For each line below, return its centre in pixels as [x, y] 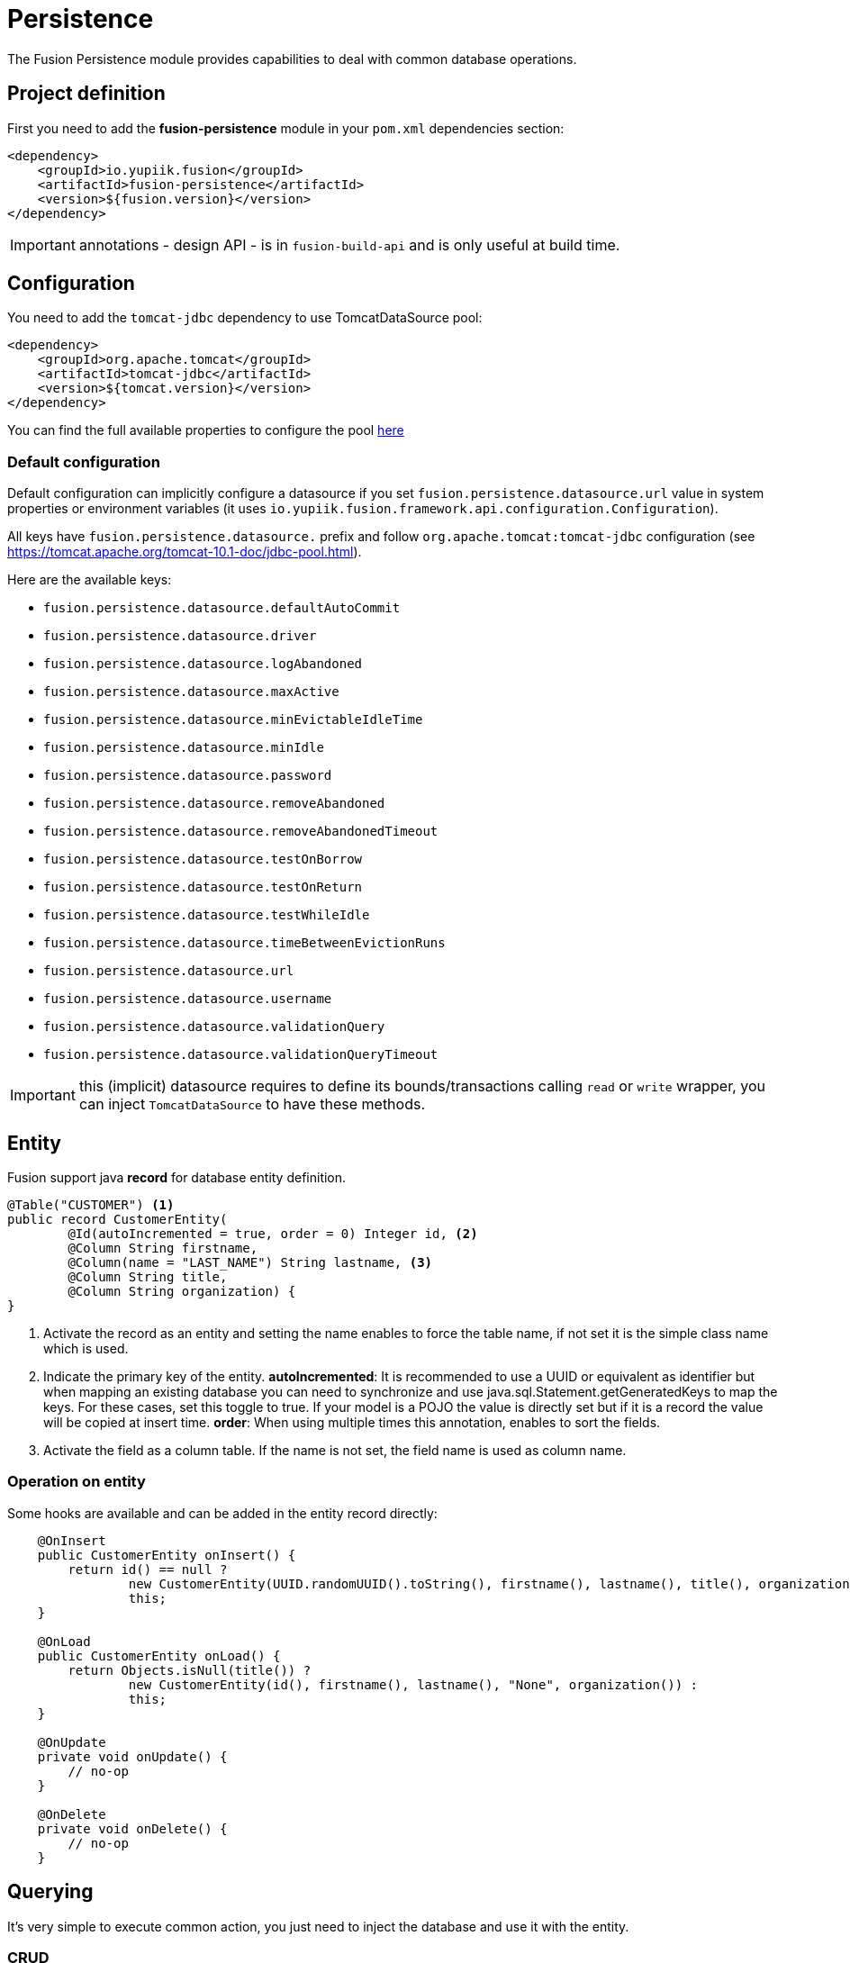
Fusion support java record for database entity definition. [177, 1178]
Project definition [86, 94]
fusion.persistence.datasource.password [188, 776]
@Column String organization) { [182, 1292]
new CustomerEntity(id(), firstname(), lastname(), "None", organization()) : [413, 1684]
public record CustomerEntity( [118, 1220]
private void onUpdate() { [132, 1756]
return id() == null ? [148, 1569]
